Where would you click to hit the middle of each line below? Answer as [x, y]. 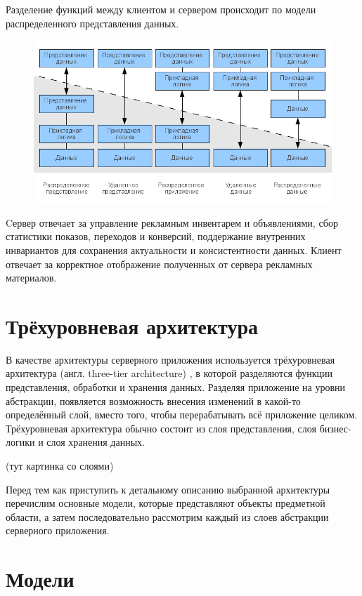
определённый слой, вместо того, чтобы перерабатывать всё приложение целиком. [182, 415]
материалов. [31, 278]
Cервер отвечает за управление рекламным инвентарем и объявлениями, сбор [172, 222]
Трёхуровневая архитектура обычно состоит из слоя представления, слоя [161, 428]
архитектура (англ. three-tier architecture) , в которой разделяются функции [169, 373]
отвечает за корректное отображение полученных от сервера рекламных [159, 264]
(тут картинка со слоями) [60, 465]
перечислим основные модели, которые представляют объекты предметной [166, 503]
